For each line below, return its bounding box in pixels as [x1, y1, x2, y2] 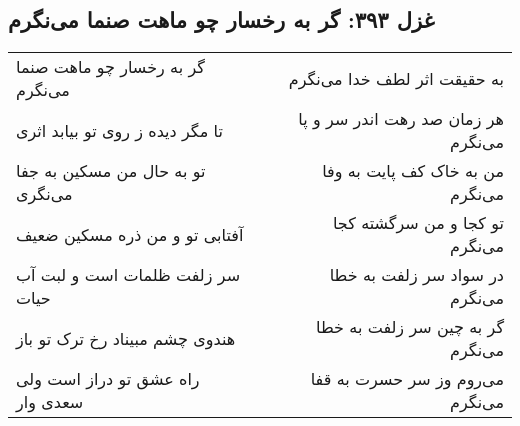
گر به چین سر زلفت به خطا [316, 315, 504, 339]
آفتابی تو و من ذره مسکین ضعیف [16, 222, 244, 246]
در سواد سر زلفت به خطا [329, 263, 504, 287]
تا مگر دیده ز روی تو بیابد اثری [16, 118, 223, 142]
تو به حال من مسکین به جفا [16, 159, 206, 183]
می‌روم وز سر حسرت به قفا [310, 367, 504, 391]
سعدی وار [16, 390, 84, 414]
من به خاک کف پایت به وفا [322, 159, 504, 183]
